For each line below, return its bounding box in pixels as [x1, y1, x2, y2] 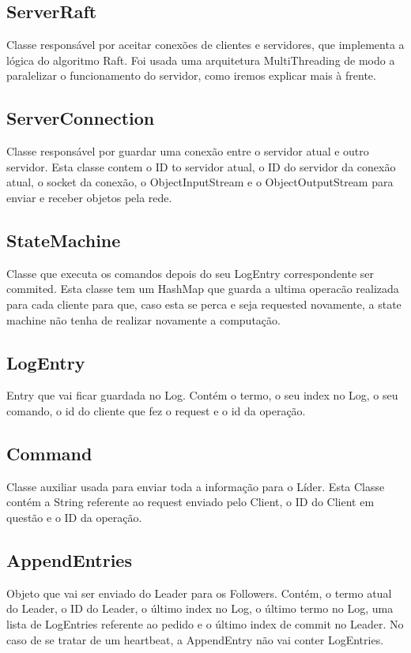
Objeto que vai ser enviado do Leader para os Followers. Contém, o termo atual [6, 584, 392, 601]
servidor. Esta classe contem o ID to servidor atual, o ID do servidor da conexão [6, 158, 396, 175]
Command [6, 441, 92, 465]
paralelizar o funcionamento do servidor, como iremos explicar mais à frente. [6, 67, 376, 84]
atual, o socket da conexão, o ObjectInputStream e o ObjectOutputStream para [6, 174, 394, 190]
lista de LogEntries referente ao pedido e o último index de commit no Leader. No [6, 615, 404, 632]
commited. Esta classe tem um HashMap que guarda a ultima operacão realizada [6, 280, 399, 297]
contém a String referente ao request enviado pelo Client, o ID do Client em [6, 494, 375, 510]
